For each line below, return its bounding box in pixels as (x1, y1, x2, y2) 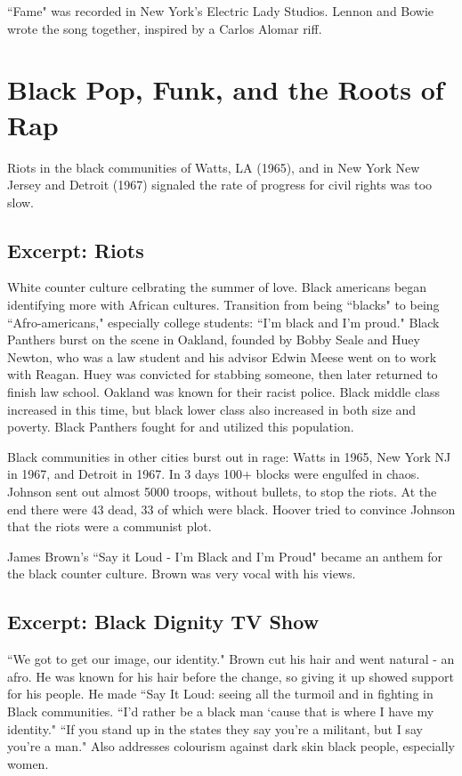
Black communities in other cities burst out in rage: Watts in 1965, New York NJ (7, 447, 451, 465)
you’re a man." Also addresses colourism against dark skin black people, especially (7, 737, 455, 756)
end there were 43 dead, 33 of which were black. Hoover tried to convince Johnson (7, 499, 456, 518)
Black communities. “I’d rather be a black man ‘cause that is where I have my (7, 701, 434, 720)
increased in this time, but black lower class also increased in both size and (7, 400, 417, 418)
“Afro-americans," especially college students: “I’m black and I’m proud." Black (7, 312, 440, 331)
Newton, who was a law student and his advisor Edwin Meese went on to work (7, 347, 437, 366)
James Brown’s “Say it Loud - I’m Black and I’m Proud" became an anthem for (7, 546, 443, 565)
